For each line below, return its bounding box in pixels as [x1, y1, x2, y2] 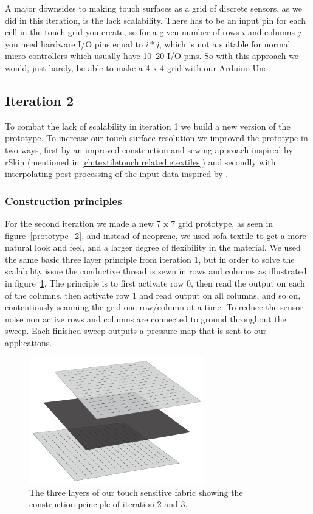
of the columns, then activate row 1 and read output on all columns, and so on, [5, 288, 301, 301]
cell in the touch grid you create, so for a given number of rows [5, 26, 239, 38]
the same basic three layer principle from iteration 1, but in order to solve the [5, 252, 295, 265]
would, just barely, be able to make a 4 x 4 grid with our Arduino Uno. [5, 61, 270, 74]
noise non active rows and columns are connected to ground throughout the [5, 312, 286, 325]
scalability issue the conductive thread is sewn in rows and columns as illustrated [5, 265, 307, 277]
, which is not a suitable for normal [159, 37, 291, 50]
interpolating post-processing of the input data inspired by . [5, 167, 229, 180]
